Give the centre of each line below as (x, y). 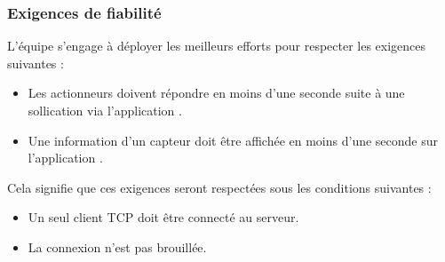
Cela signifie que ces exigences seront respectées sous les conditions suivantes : (219, 187)
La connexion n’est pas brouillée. (117, 246)
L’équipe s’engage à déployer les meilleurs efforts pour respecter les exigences (217, 46)
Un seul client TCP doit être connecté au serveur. (163, 217)
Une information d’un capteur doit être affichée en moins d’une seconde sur (233, 140)
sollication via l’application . (105, 110)
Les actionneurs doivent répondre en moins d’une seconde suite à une (216, 93)
